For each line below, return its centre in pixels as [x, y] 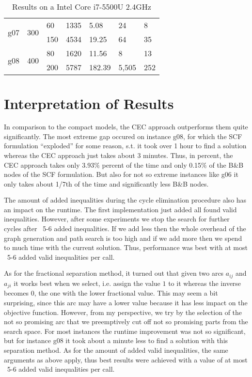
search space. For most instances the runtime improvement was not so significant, [125, 331]
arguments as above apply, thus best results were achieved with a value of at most [126, 359]
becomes [16, 293]
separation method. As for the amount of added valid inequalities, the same [116, 350]
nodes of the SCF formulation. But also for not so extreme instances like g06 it [121, 174]
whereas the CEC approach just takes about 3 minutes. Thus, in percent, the [118, 155]
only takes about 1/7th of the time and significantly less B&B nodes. [106, 183]
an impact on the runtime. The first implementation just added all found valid [120, 209]
